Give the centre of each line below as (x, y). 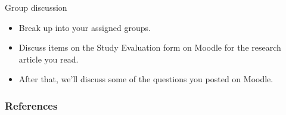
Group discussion (36, 7)
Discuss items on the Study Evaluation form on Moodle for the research (150, 47)
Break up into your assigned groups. (85, 27)
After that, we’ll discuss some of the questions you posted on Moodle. (146, 79)
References (31, 105)
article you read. (49, 59)
